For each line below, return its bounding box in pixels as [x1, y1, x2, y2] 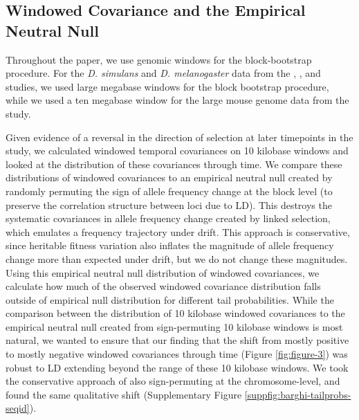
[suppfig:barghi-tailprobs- [244, 387, 351, 401]
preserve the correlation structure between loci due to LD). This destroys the [6, 197, 332, 212]
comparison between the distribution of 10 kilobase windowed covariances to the [6, 306, 345, 320]
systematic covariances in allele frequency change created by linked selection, [6, 211, 331, 226]
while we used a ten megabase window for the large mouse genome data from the [6, 93, 349, 107]
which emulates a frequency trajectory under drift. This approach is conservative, [6, 224, 350, 239]
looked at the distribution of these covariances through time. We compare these [6, 156, 342, 171]
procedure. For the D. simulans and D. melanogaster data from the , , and [6, 66, 321, 80]
